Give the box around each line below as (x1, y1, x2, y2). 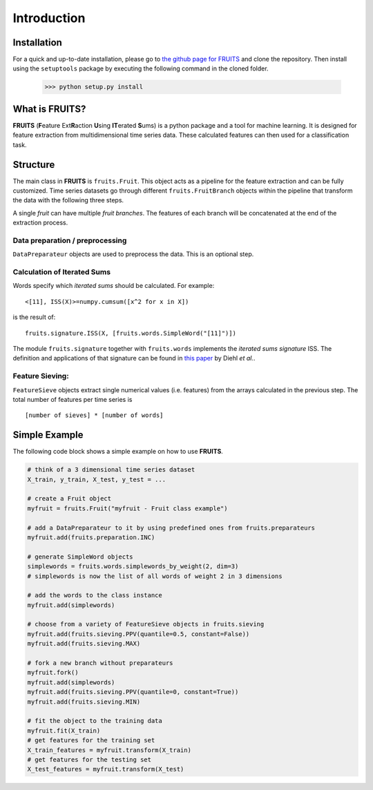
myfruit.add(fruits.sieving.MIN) (27, 697, 141, 706)
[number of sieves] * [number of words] (25, 412, 164, 419)
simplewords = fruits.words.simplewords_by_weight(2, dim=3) (27, 563, 239, 570)
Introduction (12, 10, 86, 26)
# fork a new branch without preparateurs (27, 659, 173, 667)
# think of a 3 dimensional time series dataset (27, 466, 195, 474)
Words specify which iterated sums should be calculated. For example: (12, 282, 215, 290)
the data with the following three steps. (12, 196, 124, 204)
